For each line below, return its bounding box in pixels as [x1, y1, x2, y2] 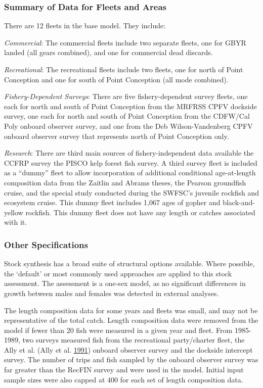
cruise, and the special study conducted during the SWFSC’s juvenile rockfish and [4, 187, 259, 198]
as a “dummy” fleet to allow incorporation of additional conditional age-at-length [4, 167, 256, 178]
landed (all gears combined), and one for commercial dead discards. [4, 47, 213, 58]
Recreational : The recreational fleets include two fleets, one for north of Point [4, 64, 243, 74]
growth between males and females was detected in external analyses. [4, 287, 219, 298]
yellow [4, 207, 23, 217]
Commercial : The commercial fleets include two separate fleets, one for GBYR [4, 37, 246, 47]
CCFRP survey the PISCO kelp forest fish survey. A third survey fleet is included [4, 157, 257, 168]
